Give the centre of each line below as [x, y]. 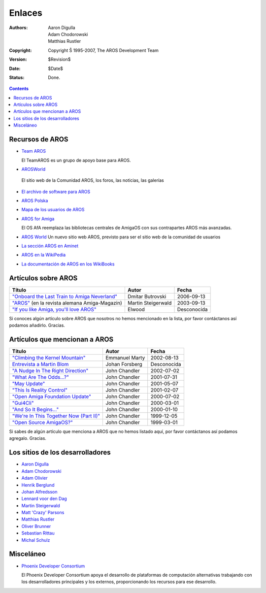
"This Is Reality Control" [40, 390]
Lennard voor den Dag [44, 499]
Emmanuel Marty [125, 358]
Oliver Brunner [36, 526]
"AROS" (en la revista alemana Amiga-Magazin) [67, 303]
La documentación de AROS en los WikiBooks [68, 264]
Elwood [136, 309]
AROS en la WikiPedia [44, 255]
